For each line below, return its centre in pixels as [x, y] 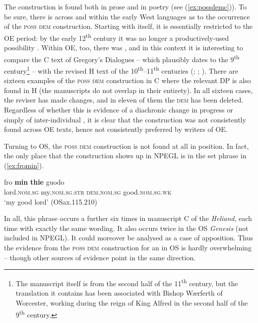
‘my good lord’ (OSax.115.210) [51, 201]
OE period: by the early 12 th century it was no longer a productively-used [117, 37]
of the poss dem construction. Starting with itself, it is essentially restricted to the [129, 26]
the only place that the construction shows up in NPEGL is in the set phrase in [125, 156]
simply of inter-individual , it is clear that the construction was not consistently [125, 119]
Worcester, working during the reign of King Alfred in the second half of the [132, 303]
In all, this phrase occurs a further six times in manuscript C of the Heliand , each [128, 218]
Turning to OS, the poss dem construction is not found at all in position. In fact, [127, 146]
